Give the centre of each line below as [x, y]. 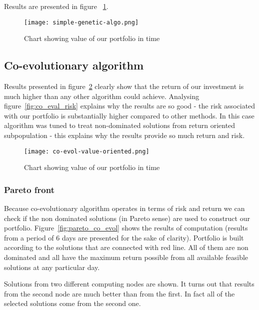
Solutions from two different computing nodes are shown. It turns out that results [129, 284]
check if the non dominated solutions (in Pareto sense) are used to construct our [127, 218]
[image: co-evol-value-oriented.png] [87, 151]
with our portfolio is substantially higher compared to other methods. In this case [129, 115]
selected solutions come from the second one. [72, 303]
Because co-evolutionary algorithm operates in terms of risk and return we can [124, 208]
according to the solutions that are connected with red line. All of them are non [126, 247]
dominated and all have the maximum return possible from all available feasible [126, 257]
